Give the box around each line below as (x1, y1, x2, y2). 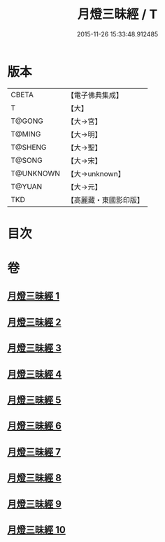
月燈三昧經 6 (7, 420, 62, 432)
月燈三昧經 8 (7, 472, 62, 484)
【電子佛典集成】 (66, 90, 124, 100)
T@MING (10, 129, 41, 138)
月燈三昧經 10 (7, 524, 66, 536)
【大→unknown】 (66, 169, 125, 178)
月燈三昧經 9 (7, 498, 62, 510)
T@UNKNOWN (10, 169, 61, 178)
